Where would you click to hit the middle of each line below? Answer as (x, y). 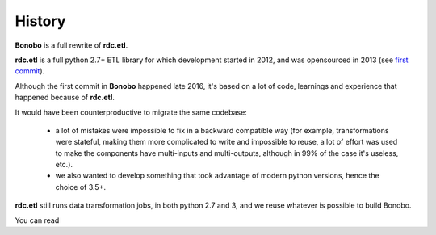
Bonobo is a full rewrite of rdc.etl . (71, 45)
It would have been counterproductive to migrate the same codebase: (131, 112)
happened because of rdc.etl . (65, 98)
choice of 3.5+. (81, 187)
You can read (37, 220)
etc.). (64, 165)
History (40, 21)
